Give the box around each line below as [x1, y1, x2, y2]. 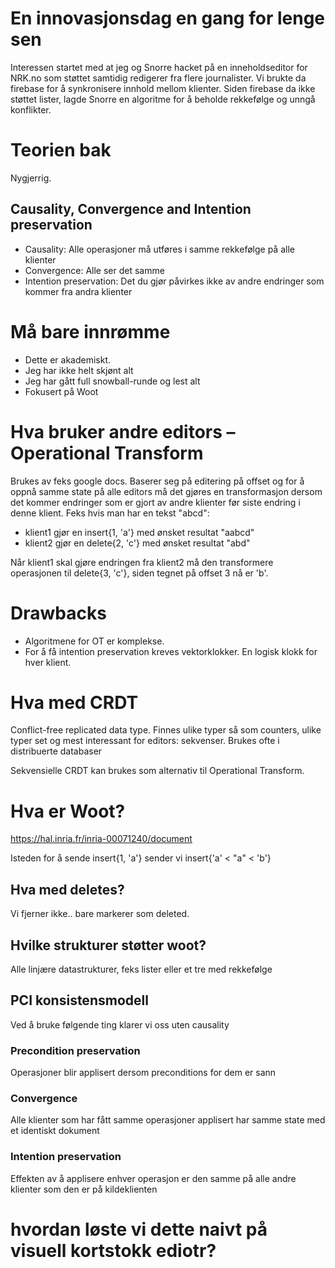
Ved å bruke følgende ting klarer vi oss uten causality [10, 1018, 230, 1031]
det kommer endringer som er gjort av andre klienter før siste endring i [10, 496, 301, 508]
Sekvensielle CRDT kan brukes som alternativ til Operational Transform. [10, 765, 305, 777]
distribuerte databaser [10, 745, 103, 757]
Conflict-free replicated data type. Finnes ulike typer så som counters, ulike [10, 724, 322, 736]
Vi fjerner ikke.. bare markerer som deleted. [10, 908, 190, 920]
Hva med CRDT [10, 691, 139, 714]
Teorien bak [10, 139, 112, 162]
